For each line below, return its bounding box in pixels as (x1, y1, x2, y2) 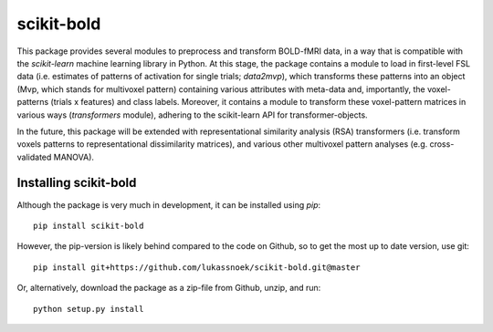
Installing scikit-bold (16, 175, 137, 191)
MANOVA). (53, 151, 95, 162)
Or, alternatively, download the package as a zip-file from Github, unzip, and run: (16, 283, 321, 294)
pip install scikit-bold (33, 220, 144, 231)
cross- (429, 139, 455, 150)
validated (16, 151, 52, 162)
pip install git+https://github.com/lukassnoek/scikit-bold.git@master (33, 262, 361, 273)
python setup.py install (33, 304, 144, 314)
